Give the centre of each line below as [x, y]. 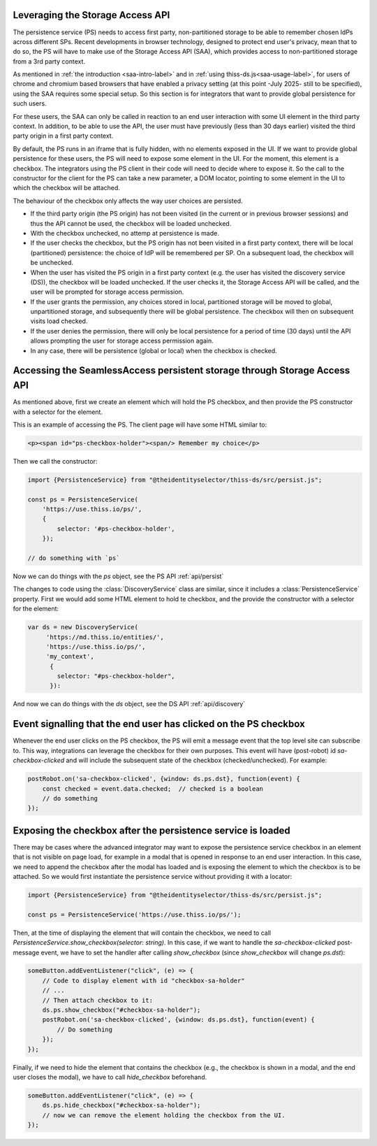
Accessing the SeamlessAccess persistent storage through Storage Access [182, 371]
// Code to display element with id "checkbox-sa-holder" [143, 980]
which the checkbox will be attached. [66, 188]
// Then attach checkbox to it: [98, 1000]
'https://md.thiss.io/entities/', [105, 637]
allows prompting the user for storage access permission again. [122, 341]
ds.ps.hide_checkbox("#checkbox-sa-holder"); [121, 1105]
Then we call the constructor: [55, 461]
